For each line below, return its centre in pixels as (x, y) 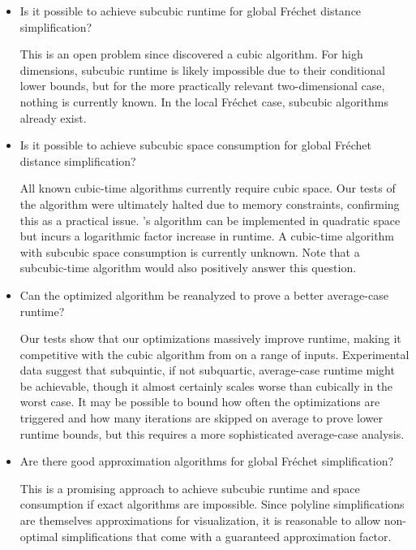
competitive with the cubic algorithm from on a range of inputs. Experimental (214, 354)
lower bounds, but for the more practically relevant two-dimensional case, (202, 86)
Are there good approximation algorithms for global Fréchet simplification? (207, 461)
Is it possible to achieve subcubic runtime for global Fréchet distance (191, 11)
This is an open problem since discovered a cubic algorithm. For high (191, 54)
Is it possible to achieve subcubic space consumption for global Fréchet (195, 145)
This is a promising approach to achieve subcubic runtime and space (190, 488)
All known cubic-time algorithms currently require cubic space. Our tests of (208, 188)
